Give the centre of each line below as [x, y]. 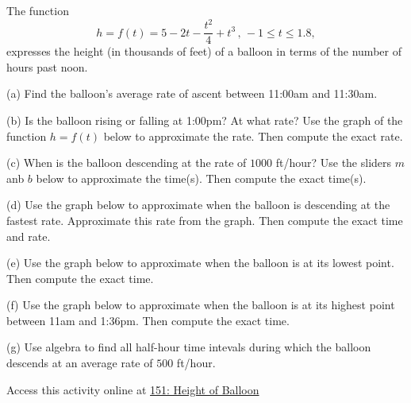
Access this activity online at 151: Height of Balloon [133, 389]
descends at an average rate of [80, 363]
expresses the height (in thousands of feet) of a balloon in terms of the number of [204, 51]
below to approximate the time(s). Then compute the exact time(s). [201, 178]
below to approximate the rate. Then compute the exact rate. [253, 136]
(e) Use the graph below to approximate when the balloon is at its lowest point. [200, 263]
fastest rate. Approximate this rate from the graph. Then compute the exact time [205, 220]
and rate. [29, 236]
